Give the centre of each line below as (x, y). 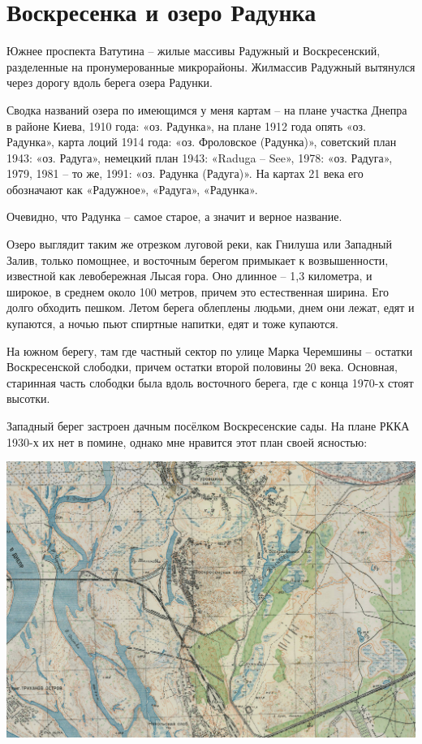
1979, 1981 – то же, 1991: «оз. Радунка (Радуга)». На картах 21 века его (185, 173)
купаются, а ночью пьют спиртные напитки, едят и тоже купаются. (172, 324)
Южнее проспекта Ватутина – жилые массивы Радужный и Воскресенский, (194, 51)
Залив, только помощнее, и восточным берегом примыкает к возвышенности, (198, 260)
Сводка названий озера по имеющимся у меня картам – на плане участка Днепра (207, 109)
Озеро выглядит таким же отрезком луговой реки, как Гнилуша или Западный (199, 244)
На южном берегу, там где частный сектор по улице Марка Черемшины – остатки (210, 350)
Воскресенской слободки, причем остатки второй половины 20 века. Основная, (202, 367)
